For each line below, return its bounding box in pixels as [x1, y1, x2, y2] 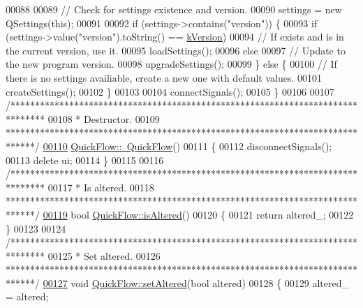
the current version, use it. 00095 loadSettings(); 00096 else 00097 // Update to [6, 43, 346, 57]
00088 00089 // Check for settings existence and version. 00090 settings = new [6, 2, 342, 16]
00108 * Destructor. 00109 [47, 111, 160, 126]
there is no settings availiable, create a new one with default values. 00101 [6, 70, 323, 85]
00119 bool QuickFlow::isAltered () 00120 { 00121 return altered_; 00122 [43, 207, 354, 221]
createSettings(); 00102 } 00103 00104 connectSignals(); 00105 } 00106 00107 [6, 84, 334, 98]
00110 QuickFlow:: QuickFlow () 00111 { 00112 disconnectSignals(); [43, 138, 332, 153]
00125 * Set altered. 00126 [47, 248, 161, 263]
